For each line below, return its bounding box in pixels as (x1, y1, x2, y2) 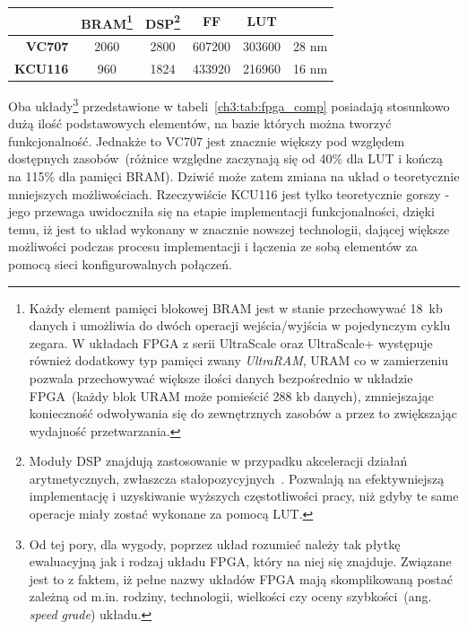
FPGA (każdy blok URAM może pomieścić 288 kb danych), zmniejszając (29, 386, 434, 405)
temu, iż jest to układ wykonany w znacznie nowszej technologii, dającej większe (8, 219, 450, 238)
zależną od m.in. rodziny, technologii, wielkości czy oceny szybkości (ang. (29, 587, 432, 606)
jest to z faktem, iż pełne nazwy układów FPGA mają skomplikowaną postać (29, 569, 453, 588)
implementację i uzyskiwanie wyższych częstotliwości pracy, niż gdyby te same (29, 486, 459, 505)
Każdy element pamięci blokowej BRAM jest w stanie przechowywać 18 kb (29, 298, 443, 317)
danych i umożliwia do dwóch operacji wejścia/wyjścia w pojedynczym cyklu (29, 316, 451, 335)
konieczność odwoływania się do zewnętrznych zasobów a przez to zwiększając (29, 404, 457, 423)
